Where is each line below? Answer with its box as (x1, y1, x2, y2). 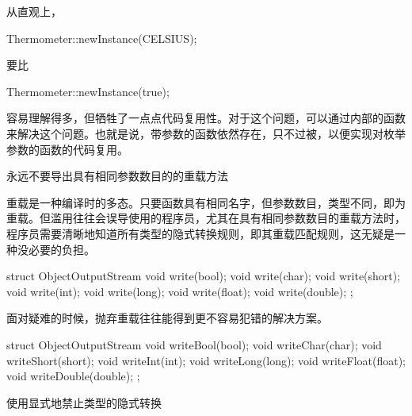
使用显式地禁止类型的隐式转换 (6, 394, 162, 410)
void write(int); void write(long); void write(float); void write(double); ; (6, 283, 353, 299)
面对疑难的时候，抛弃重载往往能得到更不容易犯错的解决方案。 (6, 310, 328, 326)
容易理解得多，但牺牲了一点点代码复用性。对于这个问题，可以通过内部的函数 (6, 110, 406, 126)
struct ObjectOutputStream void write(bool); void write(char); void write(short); (6, 268, 401, 284)
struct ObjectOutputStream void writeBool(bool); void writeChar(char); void (6, 336, 382, 352)
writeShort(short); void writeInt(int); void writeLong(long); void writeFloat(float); (6, 352, 406, 368)
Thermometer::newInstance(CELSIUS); (6, 29, 197, 46)
